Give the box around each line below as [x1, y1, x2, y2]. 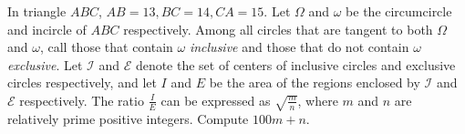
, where [297, 90, 338, 109]
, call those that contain [39, 37, 173, 57]
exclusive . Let [7, 55, 83, 74]
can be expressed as [160, 90, 271, 109]
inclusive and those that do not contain [189, 37, 409, 57]
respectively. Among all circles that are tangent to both [123, 19, 433, 38]
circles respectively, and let [7, 73, 157, 92]
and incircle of [7, 19, 87, 38]
